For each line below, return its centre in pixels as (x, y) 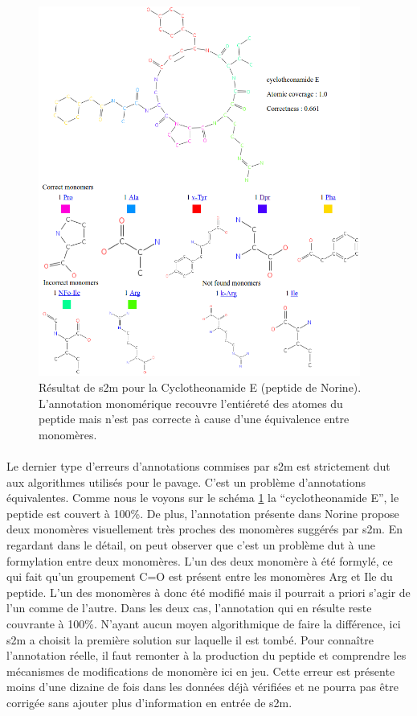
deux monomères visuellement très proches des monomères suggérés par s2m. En (204, 529)
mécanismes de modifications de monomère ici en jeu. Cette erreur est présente (201, 671)
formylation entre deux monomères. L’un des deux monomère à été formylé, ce (200, 560)
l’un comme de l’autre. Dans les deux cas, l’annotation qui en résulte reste (189, 608)
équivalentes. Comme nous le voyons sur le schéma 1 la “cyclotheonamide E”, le (203, 498)
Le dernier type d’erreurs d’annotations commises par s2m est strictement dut (198, 465)
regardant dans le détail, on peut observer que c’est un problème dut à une (191, 544)
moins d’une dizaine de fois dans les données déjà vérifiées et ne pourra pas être (202, 687)
